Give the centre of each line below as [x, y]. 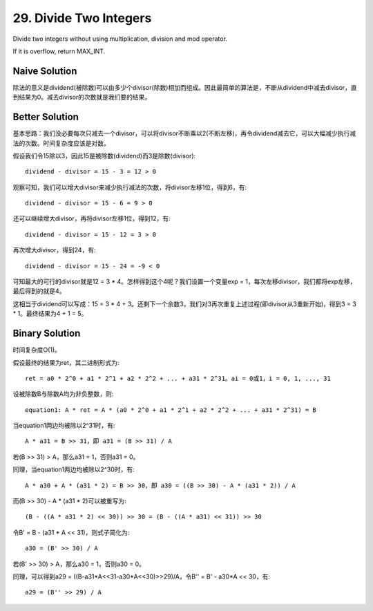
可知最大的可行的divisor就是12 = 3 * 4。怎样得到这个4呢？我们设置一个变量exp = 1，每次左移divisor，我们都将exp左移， [184, 282]
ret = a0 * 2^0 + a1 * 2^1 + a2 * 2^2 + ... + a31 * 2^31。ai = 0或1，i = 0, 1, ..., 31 [178, 378]
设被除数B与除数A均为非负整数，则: [63, 394]
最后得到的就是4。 [39, 291]
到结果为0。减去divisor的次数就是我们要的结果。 [82, 97]
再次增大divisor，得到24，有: [54, 250]
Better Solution [46, 117]
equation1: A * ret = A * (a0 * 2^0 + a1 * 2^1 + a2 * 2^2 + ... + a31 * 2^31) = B [171, 410]
